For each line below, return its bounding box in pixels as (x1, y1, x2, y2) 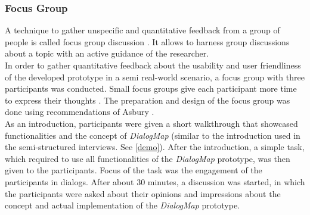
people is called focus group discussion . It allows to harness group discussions (5, 35, 290, 48)
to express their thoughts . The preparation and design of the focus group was (5, 94, 290, 106)
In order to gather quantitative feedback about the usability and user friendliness (5, 59, 301, 71)
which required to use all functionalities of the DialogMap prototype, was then (5, 152, 290, 164)
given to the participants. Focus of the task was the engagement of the (5, 164, 262, 176)
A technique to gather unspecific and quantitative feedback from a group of (5, 24, 280, 36)
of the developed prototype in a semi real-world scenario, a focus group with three (5, 70, 305, 83)
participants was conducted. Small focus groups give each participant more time (5, 82, 297, 95)
